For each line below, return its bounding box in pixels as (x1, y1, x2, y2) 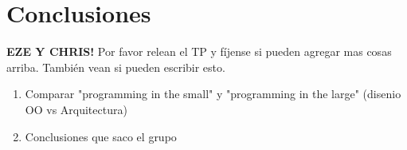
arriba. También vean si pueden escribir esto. (6, 58, 225, 75)
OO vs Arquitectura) (25, 101, 127, 117)
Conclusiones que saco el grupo (25, 128, 177, 144)
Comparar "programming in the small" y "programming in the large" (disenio (25, 85, 401, 102)
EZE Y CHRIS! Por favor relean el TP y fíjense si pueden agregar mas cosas (6, 43, 392, 60)
